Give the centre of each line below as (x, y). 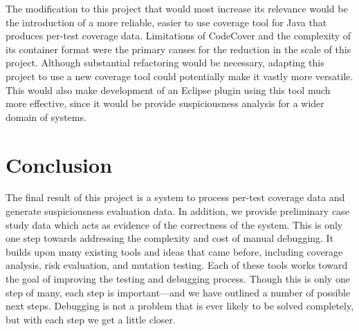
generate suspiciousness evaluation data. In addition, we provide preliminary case (177, 211)
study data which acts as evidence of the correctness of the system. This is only (174, 224)
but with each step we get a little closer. (91, 319)
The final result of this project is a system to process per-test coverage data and (175, 197)
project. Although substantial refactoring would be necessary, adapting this (165, 63)
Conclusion (59, 164)
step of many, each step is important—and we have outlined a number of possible (178, 292)
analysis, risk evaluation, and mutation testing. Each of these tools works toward (177, 265)
